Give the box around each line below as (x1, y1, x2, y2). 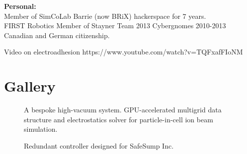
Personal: (4, 1, 36, 11)
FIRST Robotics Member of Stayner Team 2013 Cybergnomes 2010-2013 (4, 20, 226, 31)
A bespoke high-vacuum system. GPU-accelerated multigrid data (24, 104, 222, 115)
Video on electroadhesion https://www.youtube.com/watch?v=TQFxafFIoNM (4, 47, 243, 57)
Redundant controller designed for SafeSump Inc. (24, 140, 174, 151)
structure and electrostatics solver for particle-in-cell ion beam (24, 114, 213, 124)
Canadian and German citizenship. (4, 30, 110, 40)
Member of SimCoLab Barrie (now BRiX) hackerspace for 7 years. (4, 10, 206, 21)
